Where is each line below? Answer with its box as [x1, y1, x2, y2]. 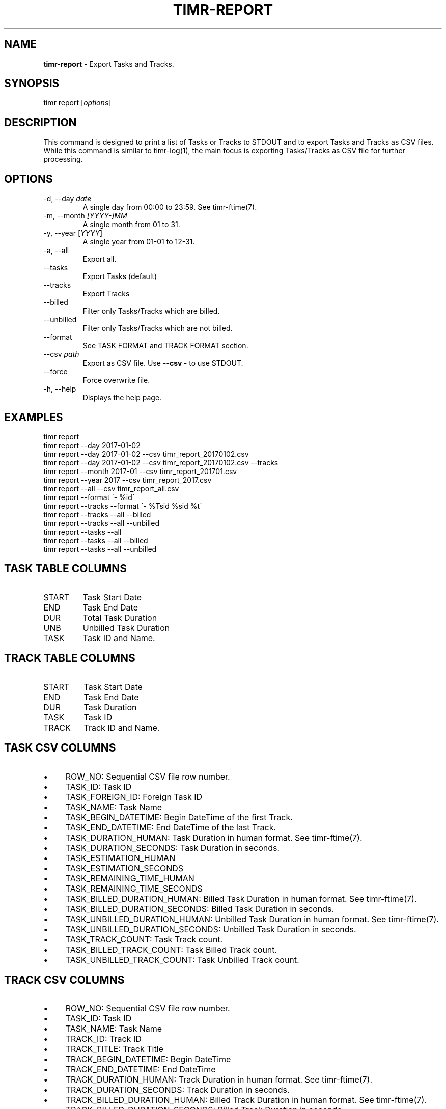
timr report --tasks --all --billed [43, 536, 148, 545]
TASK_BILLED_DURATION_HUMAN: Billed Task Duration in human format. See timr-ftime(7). [65, 893, 417, 904]
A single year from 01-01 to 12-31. [82, 237, 195, 246]
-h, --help [43, 384, 76, 394]
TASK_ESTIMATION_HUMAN [65, 852, 176, 863]
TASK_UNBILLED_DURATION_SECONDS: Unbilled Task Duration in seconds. [65, 924, 356, 934]
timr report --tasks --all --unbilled [43, 544, 157, 553]
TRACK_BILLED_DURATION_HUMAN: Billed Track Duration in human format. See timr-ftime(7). [65, 1095, 427, 1105]
